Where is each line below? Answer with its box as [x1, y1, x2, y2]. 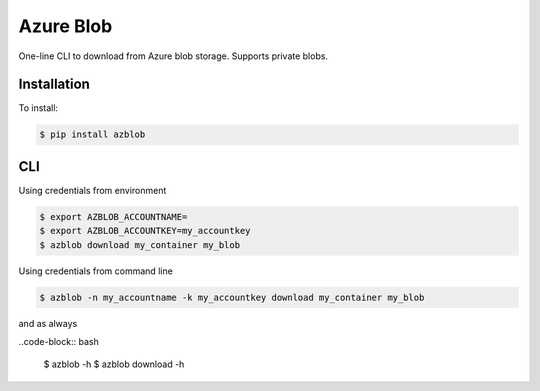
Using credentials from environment [18, 184, 167, 196]
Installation [18, 76, 90, 93]
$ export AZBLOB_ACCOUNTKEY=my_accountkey [39, 225, 251, 237]
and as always [18, 317, 78, 329]
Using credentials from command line [18, 265, 174, 277]
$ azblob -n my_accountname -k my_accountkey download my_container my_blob [39, 291, 425, 303]
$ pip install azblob [39, 129, 146, 140]
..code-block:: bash [18, 336, 99, 348]
